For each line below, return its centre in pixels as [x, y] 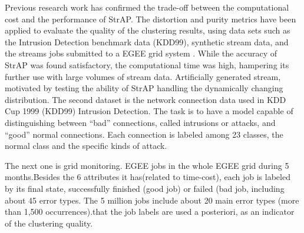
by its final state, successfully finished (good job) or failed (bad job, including [145, 188]
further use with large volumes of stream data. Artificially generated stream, [143, 76]
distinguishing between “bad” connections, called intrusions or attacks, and [140, 122]
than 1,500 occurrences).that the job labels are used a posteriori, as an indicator [150, 212]
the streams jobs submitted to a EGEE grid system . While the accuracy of [141, 53]
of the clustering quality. [49, 223]
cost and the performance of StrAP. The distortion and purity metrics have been [151, 19]
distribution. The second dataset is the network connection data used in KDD [146, 99]
